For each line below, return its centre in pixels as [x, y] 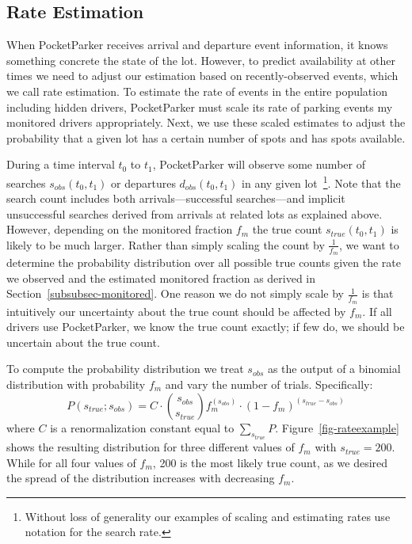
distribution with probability [76, 384]
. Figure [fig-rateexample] [337, 427]
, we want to [369, 244]
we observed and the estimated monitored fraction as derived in [161, 278]
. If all [377, 311]
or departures [143, 183]
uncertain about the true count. [83, 342]
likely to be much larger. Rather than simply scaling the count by [166, 244]
